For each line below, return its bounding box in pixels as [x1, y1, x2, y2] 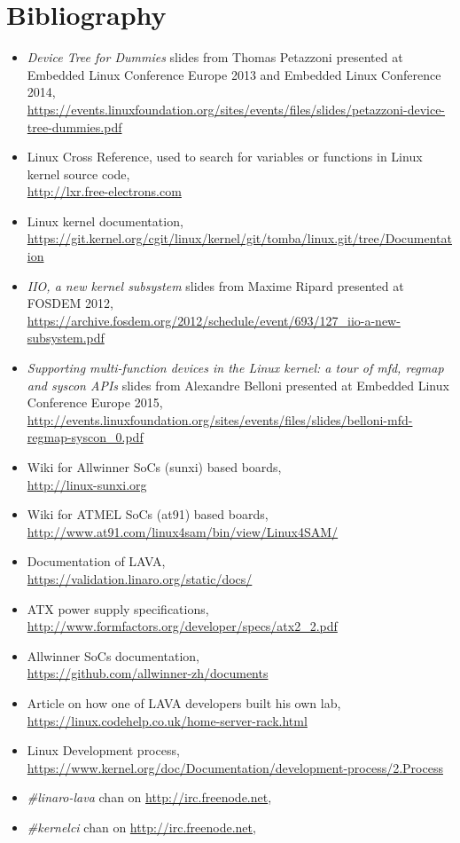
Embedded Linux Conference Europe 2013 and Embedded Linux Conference [27, 65, 441, 83]
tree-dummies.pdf [27, 117, 122, 136]
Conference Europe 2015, [27, 393, 163, 412]
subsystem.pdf [27, 328, 105, 347]
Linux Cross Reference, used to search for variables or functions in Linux [27, 147, 423, 166]
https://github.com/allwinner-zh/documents [27, 664, 269, 682]
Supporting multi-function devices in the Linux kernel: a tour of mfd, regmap [27, 358, 444, 377]
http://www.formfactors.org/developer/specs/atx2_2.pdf [27, 617, 338, 635]
